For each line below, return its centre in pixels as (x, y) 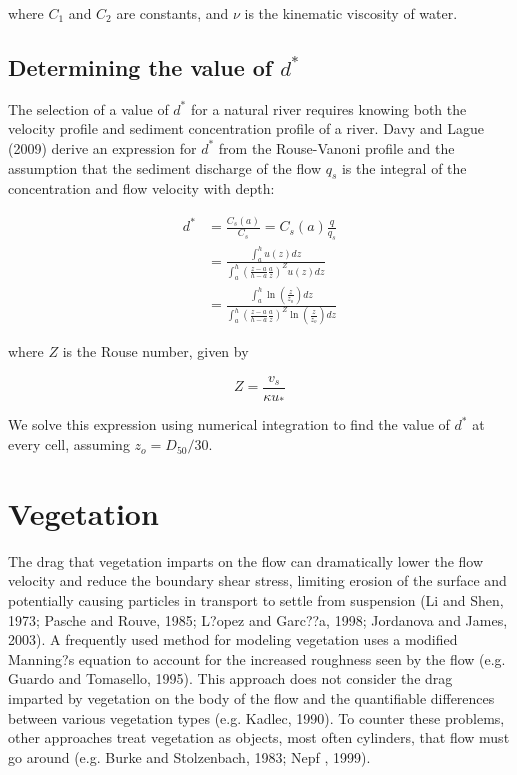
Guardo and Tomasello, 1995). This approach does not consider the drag (230, 678)
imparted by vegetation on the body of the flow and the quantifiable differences (251, 697)
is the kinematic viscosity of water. (351, 13)
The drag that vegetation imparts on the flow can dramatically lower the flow (246, 560)
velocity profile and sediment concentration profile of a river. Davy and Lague (246, 128)
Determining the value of (140, 66)
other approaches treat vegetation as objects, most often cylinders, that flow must (259, 737)
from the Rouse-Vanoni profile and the (336, 147)
